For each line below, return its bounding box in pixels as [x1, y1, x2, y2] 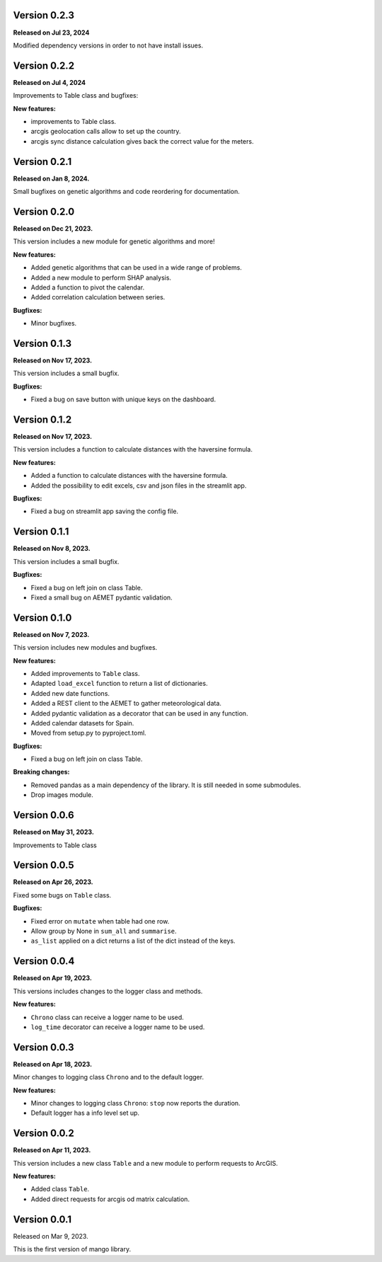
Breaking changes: [13, 768, 70, 776]
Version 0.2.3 [13, 9, 74, 21]
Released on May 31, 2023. [13, 828, 95, 837]
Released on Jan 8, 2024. [13, 174, 90, 183]
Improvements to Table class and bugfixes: [13, 91, 139, 100]
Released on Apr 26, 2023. [13, 878, 93, 886]
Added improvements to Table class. [30, 669, 141, 677]
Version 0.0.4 [13, 956, 75, 968]
